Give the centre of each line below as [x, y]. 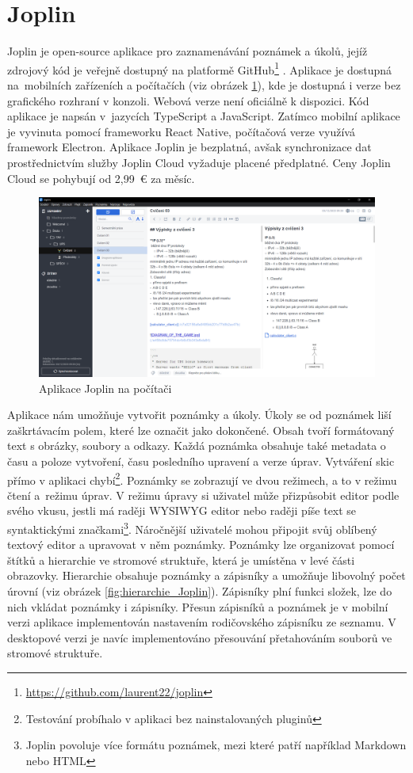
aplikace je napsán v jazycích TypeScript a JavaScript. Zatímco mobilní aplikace [204, 116]
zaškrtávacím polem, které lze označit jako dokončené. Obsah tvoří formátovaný [201, 430]
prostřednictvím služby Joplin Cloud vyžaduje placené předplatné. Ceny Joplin [199, 162]
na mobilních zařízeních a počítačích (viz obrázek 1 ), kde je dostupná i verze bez [204, 84]
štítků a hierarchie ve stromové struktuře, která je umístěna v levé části [181, 560]
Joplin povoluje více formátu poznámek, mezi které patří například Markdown [216, 745]
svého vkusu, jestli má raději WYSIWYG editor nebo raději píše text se [182, 510]
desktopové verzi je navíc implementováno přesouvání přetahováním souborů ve [200, 637]
